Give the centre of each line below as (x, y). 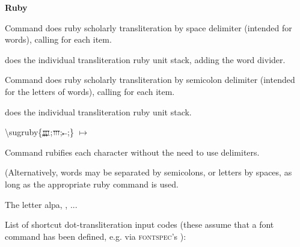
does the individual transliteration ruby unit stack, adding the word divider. (145, 59)
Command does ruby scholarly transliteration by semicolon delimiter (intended (150, 80)
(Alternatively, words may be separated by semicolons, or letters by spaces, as (148, 172)
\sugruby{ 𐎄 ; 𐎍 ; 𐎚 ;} (39, 132)
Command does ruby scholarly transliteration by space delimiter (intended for (148, 27)
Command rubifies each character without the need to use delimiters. (132, 152)
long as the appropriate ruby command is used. (92, 184)
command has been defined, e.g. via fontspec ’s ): (96, 236)
